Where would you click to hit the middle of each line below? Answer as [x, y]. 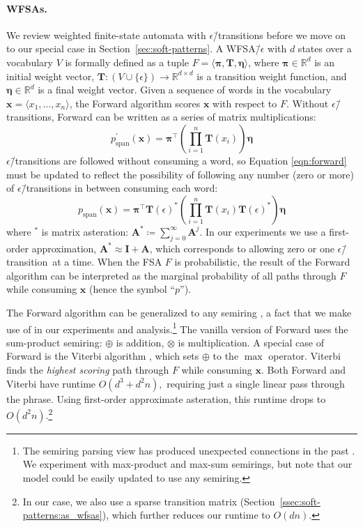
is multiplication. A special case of [251, 342]
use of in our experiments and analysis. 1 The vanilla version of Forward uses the [177, 328]
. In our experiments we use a [263, 231]
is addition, [140, 342]
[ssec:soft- [300, 501]
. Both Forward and [303, 369]
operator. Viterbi [304, 356]
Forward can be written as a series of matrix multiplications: [187, 117]
